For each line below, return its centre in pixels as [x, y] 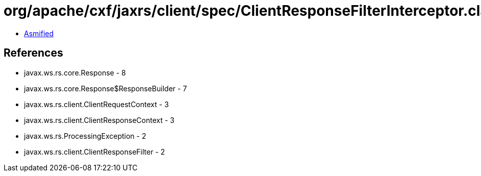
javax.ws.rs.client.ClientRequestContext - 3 [96, 104]
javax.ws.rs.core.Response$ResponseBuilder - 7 [106, 88]
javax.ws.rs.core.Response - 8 [75, 72]
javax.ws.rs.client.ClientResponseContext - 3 [99, 120]
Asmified [39, 33]
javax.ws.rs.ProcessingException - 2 [85, 136]
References [33, 53]
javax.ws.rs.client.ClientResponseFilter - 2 [95, 152]
